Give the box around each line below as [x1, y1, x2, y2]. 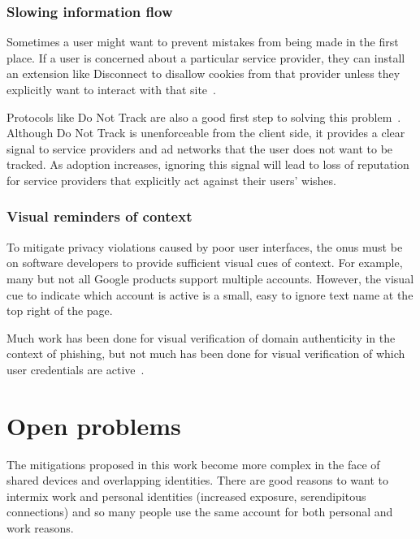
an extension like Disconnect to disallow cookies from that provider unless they [6, 65, 401, 82]
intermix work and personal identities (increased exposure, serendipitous [6, 487, 366, 504]
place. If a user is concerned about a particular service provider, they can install [6, 49, 405, 66]
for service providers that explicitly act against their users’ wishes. [6, 171, 336, 188]
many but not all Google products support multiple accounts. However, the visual [6, 269, 414, 287]
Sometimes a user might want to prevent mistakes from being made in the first [6, 33, 399, 50]
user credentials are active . [6, 360, 145, 377]
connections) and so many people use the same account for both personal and [6, 503, 393, 520]
